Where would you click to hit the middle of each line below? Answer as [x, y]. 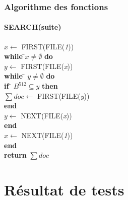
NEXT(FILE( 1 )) [47, 135]
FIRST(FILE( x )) [47, 66]
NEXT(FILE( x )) [46, 115]
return [15, 155]
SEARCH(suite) [33, 27]
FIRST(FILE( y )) [63, 95]
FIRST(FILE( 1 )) [48, 46]
